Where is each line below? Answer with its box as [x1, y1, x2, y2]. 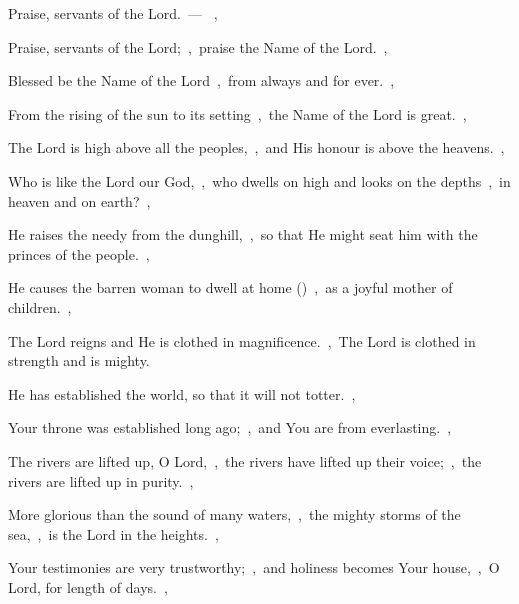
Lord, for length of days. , [8, 576, 168, 597]
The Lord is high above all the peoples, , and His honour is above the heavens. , [8, 137, 505, 158]
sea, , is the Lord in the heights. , [8, 523, 219, 544]
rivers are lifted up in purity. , [8, 470, 194, 491]
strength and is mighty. [8, 350, 150, 371]
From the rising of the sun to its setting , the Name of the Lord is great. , [8, 103, 467, 124]
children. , [8, 296, 72, 317]
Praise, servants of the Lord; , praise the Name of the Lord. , [8, 36, 388, 57]
